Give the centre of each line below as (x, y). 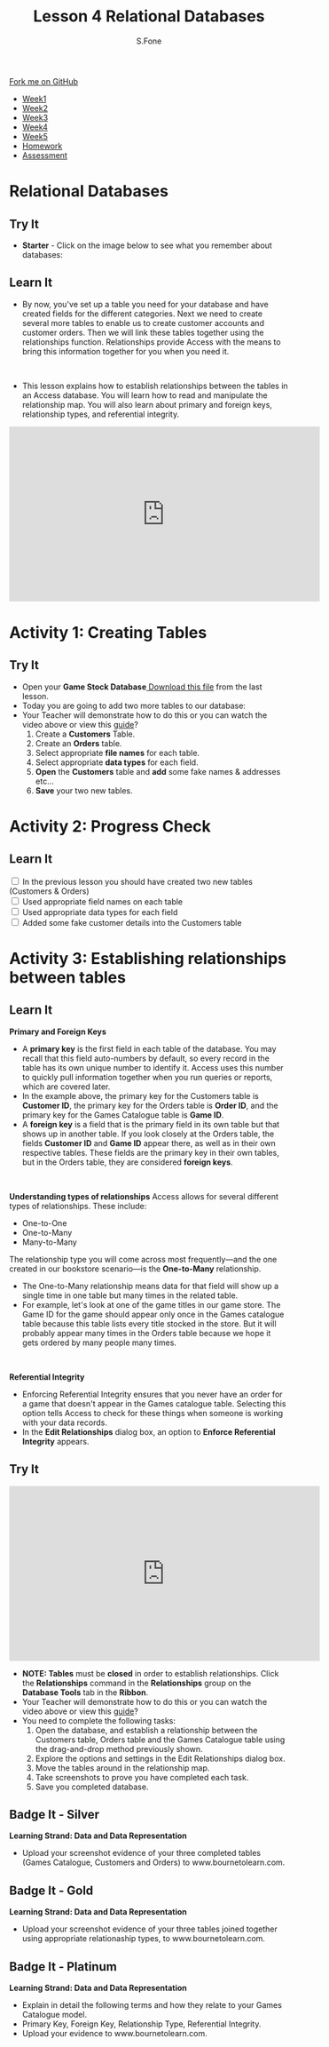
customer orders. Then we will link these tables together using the (143, 332)
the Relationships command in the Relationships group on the (137, 1683)
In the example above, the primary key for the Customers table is (140, 1095)
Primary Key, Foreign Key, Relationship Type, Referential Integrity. (141, 2024)
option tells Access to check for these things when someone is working (153, 1413)
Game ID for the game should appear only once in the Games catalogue (153, 1314)
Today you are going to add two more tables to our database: (134, 705)
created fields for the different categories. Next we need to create (142, 314)
